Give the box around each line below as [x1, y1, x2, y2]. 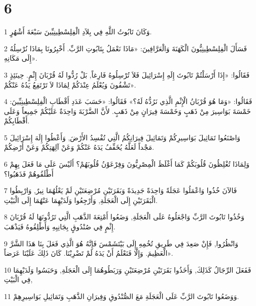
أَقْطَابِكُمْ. [4, 115, 30, 126]
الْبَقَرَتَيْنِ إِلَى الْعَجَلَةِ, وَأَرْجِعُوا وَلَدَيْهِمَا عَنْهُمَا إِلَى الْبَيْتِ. [4, 195, 158, 205]
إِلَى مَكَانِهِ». [4, 53, 38, 63]
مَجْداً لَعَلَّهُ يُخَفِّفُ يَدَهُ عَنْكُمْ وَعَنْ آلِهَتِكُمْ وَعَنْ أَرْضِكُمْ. [4, 142, 154, 152]
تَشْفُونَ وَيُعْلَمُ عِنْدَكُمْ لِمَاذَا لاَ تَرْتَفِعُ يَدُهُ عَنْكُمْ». [4, 79, 136, 90]
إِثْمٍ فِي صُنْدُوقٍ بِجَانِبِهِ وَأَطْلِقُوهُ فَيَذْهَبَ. [4, 221, 116, 232]
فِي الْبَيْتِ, [4, 274, 33, 285]
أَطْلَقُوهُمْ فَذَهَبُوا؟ [4, 168, 54, 179]
